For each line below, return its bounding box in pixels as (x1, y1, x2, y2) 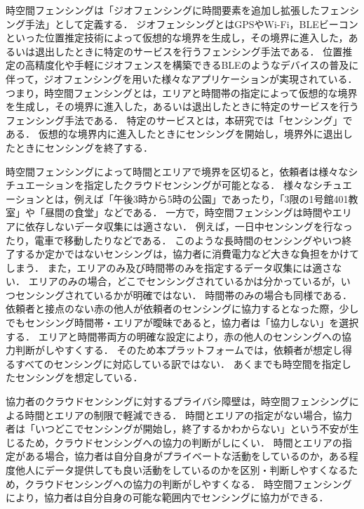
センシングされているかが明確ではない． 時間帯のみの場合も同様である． (15, 287, 353, 302)
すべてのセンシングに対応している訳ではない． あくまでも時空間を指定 (15, 356, 342, 371)
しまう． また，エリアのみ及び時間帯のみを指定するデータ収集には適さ (6, 260, 332, 275)
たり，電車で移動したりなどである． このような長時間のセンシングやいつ (6, 232, 342, 247)
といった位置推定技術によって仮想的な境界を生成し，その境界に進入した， (6, 30, 349, 45)
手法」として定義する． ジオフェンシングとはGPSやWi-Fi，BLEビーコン (25, 16, 358, 31)
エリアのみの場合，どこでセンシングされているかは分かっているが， (28, 274, 341, 289)
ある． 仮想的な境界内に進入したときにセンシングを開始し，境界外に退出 (6, 126, 343, 141)
